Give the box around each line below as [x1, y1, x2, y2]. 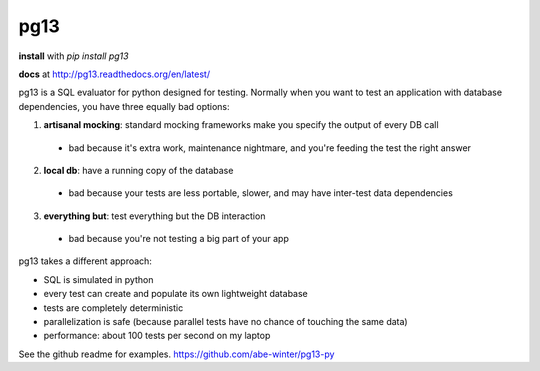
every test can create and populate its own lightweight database [43, 288, 309, 300]
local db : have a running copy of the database [43, 164, 234, 176]
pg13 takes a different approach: [18, 255, 152, 267]
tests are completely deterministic [43, 301, 184, 314]
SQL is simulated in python [43, 273, 154, 285]
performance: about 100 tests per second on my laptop [43, 330, 271, 342]
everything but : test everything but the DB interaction [43, 210, 266, 222]
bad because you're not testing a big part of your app [68, 233, 289, 245]
